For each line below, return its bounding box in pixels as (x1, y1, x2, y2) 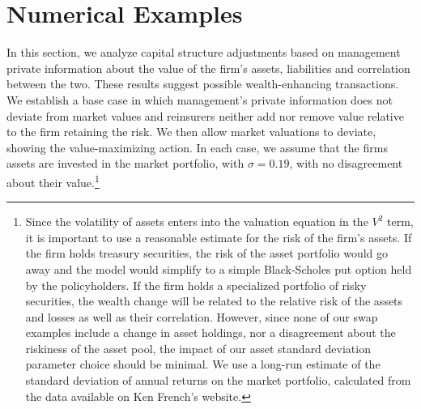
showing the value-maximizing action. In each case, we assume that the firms (6, 138, 388, 156)
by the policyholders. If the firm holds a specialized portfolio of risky (25, 276, 367, 293)
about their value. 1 (6, 171, 100, 190)
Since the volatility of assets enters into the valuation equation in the (25, 213, 368, 230)
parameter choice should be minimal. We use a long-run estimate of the (25, 356, 381, 373)
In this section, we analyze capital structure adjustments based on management (6, 44, 401, 61)
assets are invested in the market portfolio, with (6, 155, 245, 172)
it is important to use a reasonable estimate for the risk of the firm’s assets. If (25, 228, 412, 245)
